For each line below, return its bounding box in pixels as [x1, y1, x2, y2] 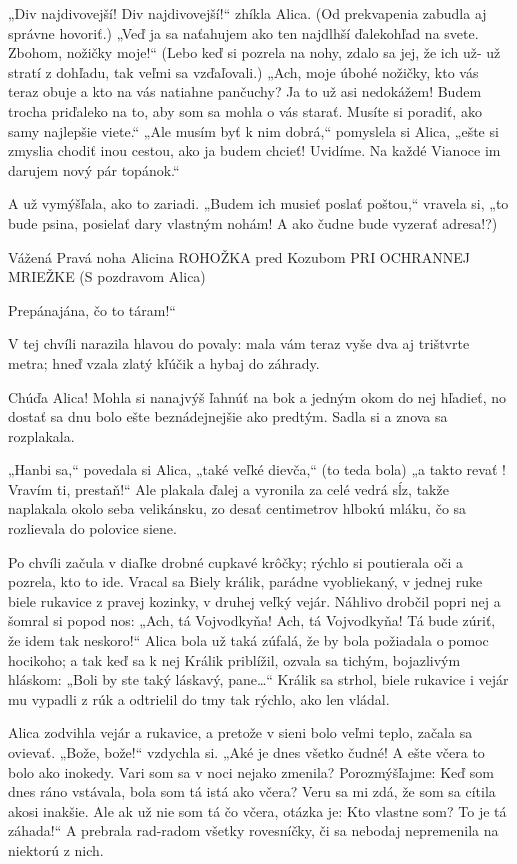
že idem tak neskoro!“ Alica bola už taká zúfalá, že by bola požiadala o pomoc [8, 630, 489, 651]
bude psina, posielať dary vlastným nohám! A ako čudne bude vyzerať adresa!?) [8, 212, 498, 233]
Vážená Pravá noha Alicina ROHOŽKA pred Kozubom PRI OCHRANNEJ [8, 246, 470, 267]
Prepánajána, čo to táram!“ [8, 299, 176, 320]
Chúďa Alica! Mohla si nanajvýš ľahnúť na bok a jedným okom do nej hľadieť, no [8, 386, 506, 407]
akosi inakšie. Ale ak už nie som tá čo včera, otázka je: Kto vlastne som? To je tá [8, 800, 507, 821]
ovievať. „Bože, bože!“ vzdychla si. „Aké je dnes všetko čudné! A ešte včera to [8, 742, 485, 762]
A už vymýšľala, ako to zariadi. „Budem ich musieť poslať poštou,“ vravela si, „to [8, 193, 509, 214]
